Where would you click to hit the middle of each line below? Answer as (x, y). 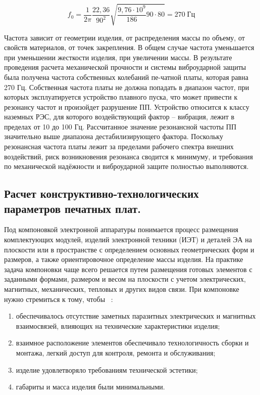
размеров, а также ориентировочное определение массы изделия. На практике (124, 259)
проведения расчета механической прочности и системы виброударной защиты (125, 67)
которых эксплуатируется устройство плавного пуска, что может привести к (121, 97)
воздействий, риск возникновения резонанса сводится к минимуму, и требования (128, 156)
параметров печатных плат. (72, 208)
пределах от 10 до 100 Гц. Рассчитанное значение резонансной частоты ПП (120, 126)
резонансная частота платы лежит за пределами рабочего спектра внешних (119, 146)
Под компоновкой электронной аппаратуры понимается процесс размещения (121, 229)
